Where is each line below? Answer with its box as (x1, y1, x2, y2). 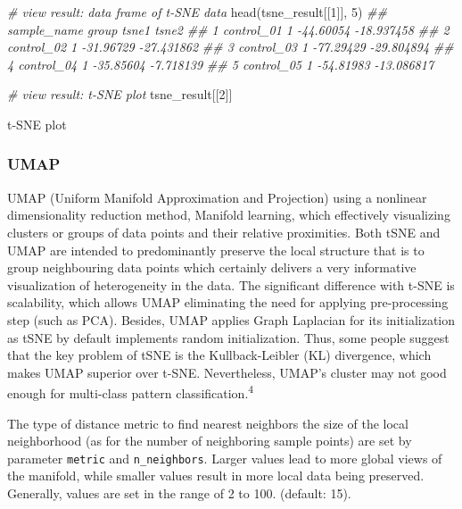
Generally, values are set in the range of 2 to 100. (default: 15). (7, 484, 351, 502)
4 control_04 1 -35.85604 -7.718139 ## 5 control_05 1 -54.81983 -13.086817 (7, 54, 434, 73)
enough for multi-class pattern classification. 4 (7, 381, 254, 402)
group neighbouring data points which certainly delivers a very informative (7, 258, 417, 277)
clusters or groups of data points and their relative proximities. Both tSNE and (7, 222, 441, 241)
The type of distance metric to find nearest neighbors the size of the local (7, 413, 408, 432)
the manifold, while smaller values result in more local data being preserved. (7, 466, 425, 485)
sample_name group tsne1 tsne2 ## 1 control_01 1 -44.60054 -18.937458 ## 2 (7, 20, 450, 38)
